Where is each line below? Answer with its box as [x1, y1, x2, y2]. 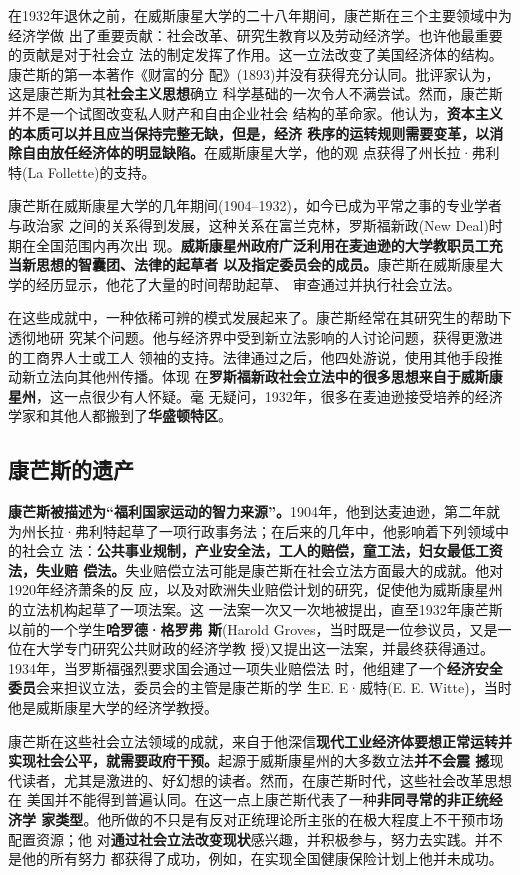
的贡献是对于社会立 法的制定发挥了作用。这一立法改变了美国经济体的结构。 [8, 44, 503, 65]
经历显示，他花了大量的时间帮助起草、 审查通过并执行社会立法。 [35, 273, 461, 294]
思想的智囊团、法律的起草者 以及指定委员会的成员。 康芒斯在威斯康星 [35, 254, 490, 275]
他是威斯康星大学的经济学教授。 [8, 697, 218, 718]
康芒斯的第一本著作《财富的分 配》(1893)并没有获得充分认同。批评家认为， [8, 63, 500, 84]
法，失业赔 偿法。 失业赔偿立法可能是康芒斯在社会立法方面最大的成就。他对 [8, 559, 504, 580]
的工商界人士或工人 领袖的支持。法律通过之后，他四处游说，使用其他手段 [8, 346, 489, 367]
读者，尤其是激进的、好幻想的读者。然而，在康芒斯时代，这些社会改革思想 [21, 769, 512, 790]
